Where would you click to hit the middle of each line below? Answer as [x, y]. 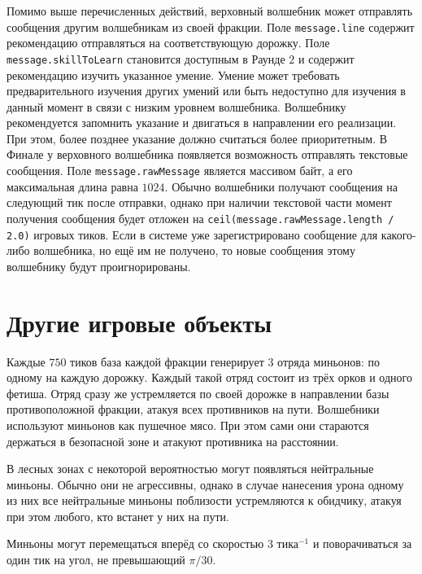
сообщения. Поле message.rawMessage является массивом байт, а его [180, 171]
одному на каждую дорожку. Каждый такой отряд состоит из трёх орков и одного [209, 377]
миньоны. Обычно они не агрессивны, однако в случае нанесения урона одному [205, 484]
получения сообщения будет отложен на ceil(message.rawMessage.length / [200, 218]
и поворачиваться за [362, 543]
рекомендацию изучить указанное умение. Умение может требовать [173, 74]
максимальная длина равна [72, 186]
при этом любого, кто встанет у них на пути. [118, 516]
